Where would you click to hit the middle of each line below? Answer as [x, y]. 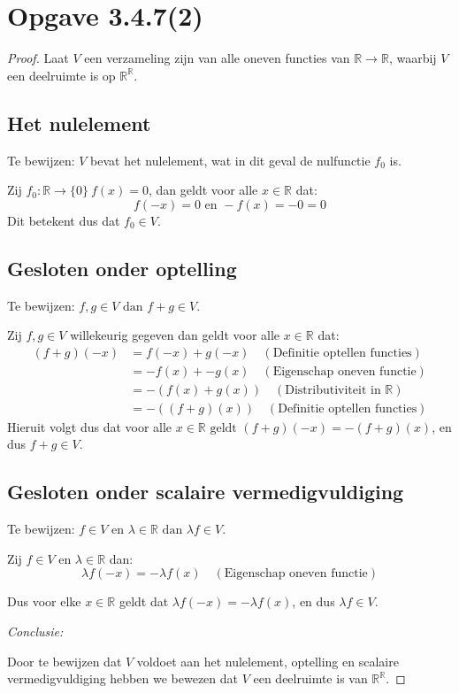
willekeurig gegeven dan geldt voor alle [175, 335]
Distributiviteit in [333, 390]
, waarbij [413, 58]
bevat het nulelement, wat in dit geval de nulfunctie [230, 160]
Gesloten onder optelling [122, 268]
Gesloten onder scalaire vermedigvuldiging [206, 492]
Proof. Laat [38, 58]
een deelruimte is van [310, 678]
